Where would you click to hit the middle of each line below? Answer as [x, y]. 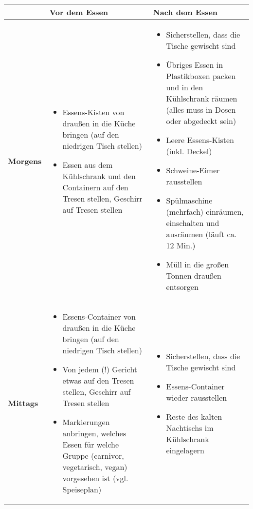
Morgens [25, 161]
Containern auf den [95, 187]
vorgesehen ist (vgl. [95, 478]
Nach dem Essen [185, 12]
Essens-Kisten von [93, 112]
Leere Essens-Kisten [200, 140]
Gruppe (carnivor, [93, 456]
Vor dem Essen [79, 12]
